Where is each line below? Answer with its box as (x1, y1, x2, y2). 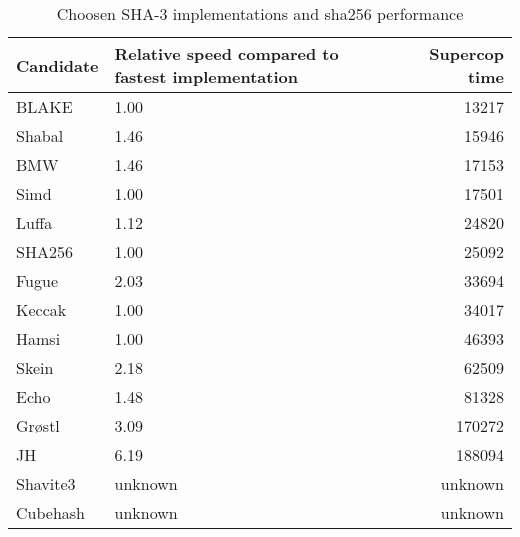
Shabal (16, 124, 64, 147)
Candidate (16, 53, 99, 77)
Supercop (429, 42, 504, 65)
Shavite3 (16, 472, 76, 495)
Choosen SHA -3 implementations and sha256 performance (56, 2, 464, 25)
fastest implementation (114, 65, 298, 88)
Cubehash (16, 501, 85, 524)
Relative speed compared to (114, 42, 339, 65)
